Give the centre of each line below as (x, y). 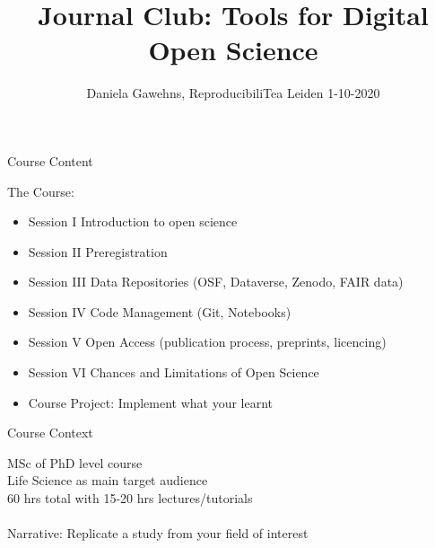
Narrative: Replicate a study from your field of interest (158, 533)
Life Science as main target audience (108, 480)
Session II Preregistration (98, 251)
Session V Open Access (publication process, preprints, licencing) (207, 342)
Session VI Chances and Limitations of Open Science (174, 372)
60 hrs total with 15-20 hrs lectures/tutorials (130, 498)
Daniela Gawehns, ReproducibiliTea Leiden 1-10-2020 (233, 93)
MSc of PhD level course (75, 462)
